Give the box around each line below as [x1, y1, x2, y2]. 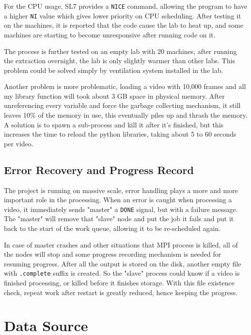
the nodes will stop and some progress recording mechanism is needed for [4, 249, 221, 259]
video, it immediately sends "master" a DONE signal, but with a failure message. [4, 204, 238, 214]
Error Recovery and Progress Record [4, 162, 194, 177]
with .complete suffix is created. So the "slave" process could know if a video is [4, 268, 240, 278]
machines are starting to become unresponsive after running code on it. [4, 29, 216, 39]
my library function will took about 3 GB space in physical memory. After [4, 90, 225, 101]
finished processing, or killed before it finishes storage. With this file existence [4, 278, 235, 288]
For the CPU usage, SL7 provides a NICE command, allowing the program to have [4, 1, 248, 11]
